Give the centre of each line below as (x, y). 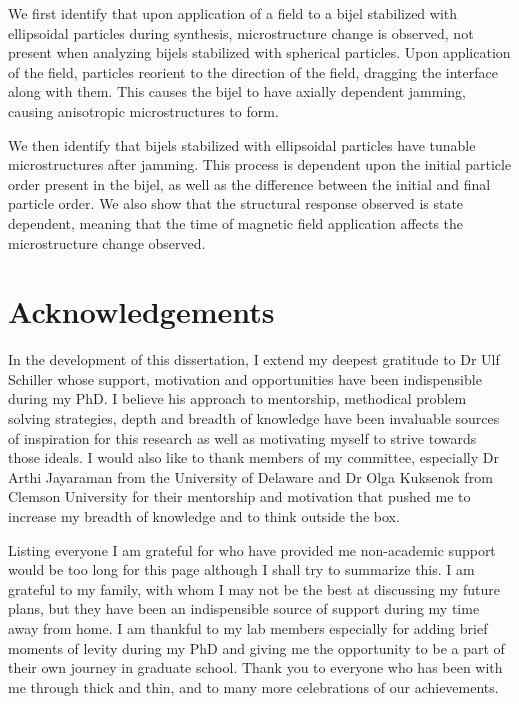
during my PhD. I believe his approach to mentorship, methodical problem (237, 398)
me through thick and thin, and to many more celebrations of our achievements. (253, 686)
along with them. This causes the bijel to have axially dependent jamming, (237, 91)
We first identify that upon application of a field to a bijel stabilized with (233, 13)
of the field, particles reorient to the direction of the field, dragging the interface (253, 71)
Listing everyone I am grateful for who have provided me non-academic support (252, 549)
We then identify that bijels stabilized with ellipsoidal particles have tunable (242, 144)
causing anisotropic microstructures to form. (143, 110)
